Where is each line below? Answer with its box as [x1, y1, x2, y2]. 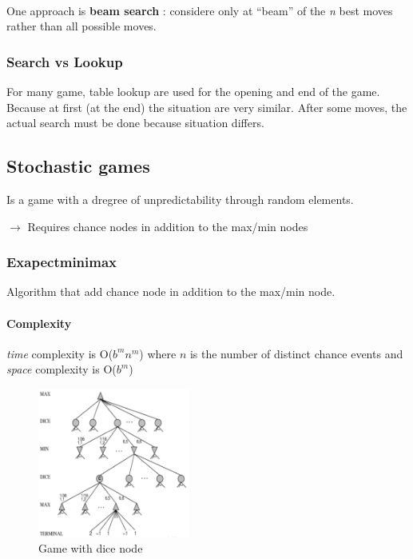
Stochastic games [6, 154, 150, 178]
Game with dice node [38, 540, 143, 557]
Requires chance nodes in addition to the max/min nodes [27, 218, 308, 234]
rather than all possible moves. [6, 18, 157, 34]
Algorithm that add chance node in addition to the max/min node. [6, 283, 336, 300]
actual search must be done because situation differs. [6, 114, 264, 131]
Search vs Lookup [6, 51, 123, 71]
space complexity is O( [6, 361, 117, 377]
